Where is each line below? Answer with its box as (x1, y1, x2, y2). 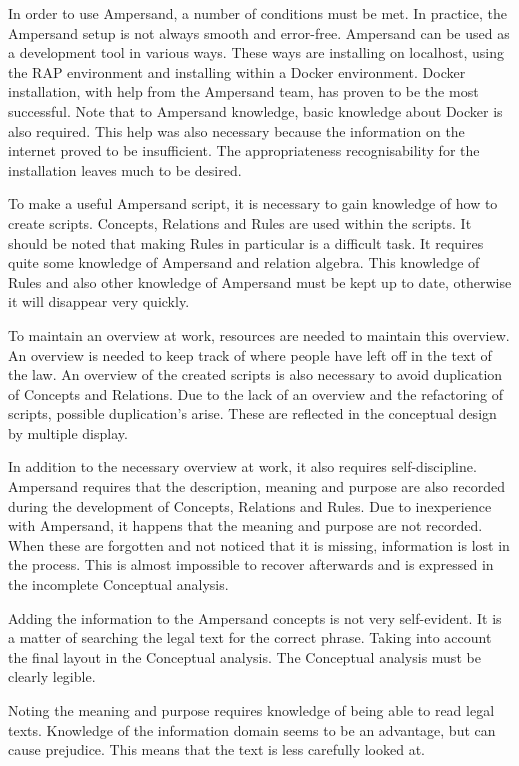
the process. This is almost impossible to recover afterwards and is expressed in (8, 554, 494, 575)
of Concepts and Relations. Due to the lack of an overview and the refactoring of (8, 383, 503, 404)
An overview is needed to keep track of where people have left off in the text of (8, 344, 492, 365)
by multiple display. (8, 422, 128, 443)
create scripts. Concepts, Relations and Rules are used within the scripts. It (8, 212, 472, 233)
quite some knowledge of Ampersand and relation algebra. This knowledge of (8, 252, 480, 273)
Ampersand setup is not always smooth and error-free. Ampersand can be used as (8, 22, 510, 43)
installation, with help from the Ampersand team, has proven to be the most (8, 81, 479, 102)
